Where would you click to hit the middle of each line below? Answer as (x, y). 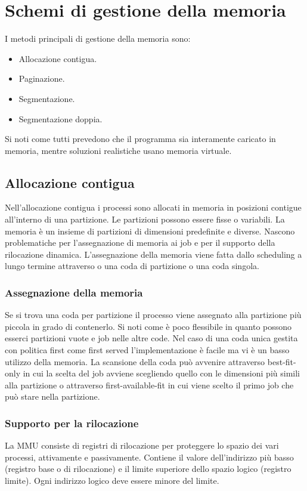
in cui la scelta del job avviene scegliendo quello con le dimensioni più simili (161, 373)
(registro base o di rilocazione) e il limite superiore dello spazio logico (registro (148, 469)
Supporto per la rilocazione (72, 423)
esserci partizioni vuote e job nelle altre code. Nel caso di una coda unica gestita (151, 338)
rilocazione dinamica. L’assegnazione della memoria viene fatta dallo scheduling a (153, 254)
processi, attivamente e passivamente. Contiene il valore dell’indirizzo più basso (149, 457)
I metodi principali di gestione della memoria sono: (98, 38)
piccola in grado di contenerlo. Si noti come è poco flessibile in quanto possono (148, 326)
